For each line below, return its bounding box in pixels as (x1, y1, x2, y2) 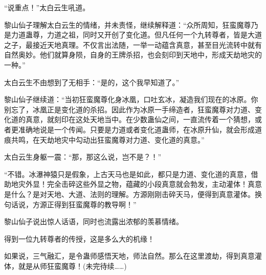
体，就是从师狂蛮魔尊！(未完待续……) (4, 260, 127, 271)
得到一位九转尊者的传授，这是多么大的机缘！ (4, 233, 154, 244)
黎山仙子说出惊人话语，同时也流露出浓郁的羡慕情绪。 (4, 216, 183, 227)
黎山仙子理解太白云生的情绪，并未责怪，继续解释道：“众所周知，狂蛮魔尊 (4, 19, 251, 30)
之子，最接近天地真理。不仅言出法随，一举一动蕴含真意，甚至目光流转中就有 (4, 39, 262, 50)
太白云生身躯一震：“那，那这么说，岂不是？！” (4, 151, 162, 162)
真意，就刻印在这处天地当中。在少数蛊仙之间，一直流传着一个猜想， (25, 114, 255, 125)
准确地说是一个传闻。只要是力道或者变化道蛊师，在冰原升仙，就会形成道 (18, 124, 262, 134)
